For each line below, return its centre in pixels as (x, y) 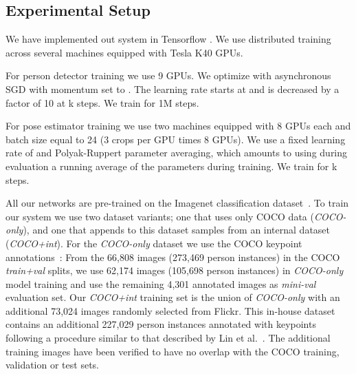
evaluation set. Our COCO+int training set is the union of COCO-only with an (173, 297)
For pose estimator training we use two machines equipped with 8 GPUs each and (178, 126)
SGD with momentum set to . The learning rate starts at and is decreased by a (173, 89)
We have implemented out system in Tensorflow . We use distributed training (168, 39)
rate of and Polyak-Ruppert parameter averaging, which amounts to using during (177, 153)
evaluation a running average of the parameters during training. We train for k (171, 166)
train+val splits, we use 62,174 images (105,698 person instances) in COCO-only (175, 270)
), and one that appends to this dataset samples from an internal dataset (177, 230)
